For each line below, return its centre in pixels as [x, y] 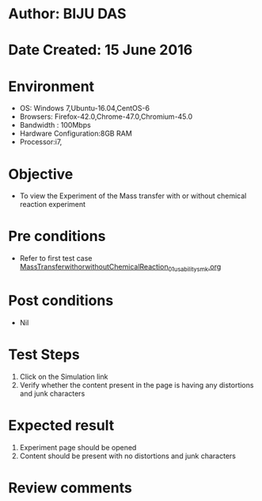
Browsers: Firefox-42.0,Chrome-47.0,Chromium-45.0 [106, 117]
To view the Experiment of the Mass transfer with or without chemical [133, 196]
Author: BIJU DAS [67, 14]
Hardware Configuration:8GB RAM [76, 134]
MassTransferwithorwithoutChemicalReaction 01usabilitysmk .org [120, 268]
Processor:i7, [41, 142]
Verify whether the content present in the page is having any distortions [137, 384]
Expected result [61, 426]
